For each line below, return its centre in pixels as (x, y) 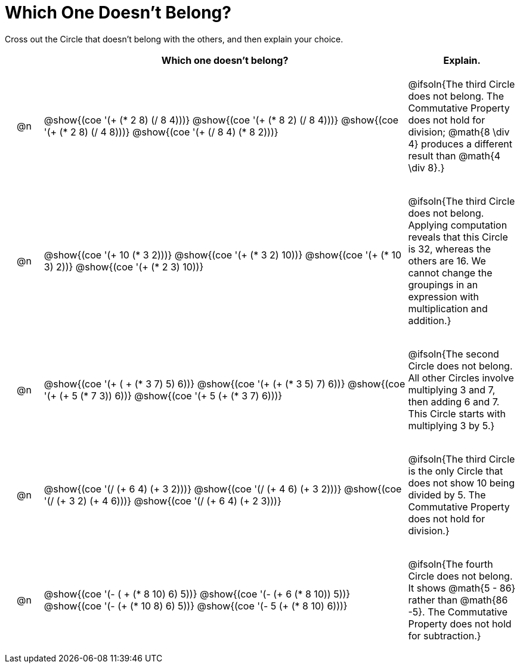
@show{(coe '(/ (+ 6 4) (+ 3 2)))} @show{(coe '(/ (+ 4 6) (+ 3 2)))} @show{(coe (223, 489)
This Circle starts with (457, 413)
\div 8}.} (426, 167)
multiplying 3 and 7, (452, 390)
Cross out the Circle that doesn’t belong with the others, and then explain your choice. (174, 39)
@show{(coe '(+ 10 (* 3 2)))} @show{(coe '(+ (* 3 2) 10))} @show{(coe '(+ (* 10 (223, 255)
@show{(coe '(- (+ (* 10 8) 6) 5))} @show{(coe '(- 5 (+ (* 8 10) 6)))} (196, 606)
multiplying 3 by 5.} (451, 425)
